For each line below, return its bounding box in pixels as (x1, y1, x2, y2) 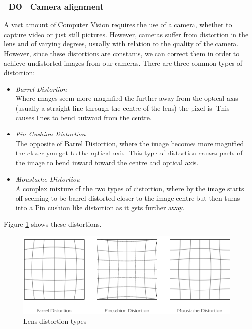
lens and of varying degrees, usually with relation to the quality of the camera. (4, 39, 239, 49)
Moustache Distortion (15, 174, 80, 184)
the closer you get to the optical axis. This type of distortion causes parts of (15, 148, 243, 158)
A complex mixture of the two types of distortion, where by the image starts (15, 183, 244, 194)
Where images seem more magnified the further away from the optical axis (15, 93, 238, 103)
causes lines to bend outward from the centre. (15, 112, 152, 122)
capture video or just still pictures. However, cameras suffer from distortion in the (4, 29, 249, 39)
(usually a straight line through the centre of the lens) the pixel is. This (15, 102, 230, 113)
